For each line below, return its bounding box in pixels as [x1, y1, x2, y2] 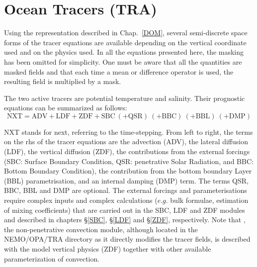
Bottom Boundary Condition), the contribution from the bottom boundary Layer [4, 166, 252, 176]
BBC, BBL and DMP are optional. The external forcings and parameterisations [4, 185, 247, 195]
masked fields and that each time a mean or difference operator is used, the [4, 66, 234, 77]
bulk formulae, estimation [170, 195, 249, 205]
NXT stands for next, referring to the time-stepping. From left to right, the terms [4, 126, 253, 137]
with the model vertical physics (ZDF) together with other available [4, 244, 211, 254]
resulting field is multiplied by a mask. [4, 76, 121, 87]
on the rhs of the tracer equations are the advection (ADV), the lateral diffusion [4, 136, 249, 147]
